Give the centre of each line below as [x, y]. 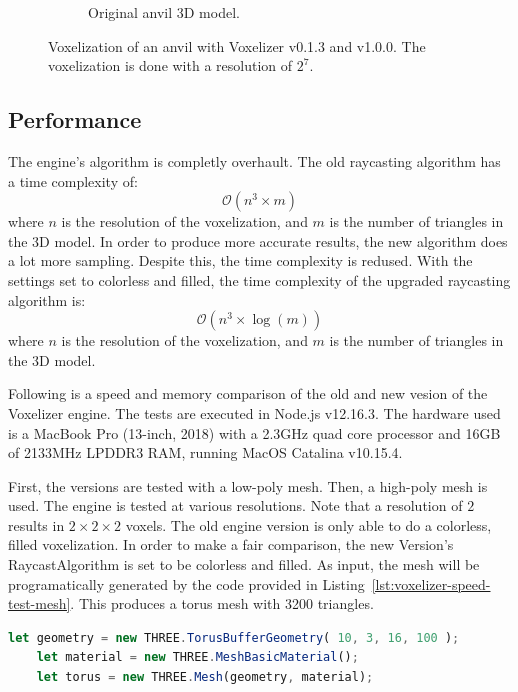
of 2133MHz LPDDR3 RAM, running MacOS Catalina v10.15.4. [205, 452]
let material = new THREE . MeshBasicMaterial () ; [197, 657]
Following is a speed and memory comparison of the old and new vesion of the [248, 393]
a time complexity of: [73, 180]
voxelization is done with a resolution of [170, 65]
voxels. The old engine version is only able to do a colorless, [308, 524]
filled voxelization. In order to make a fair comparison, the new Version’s [231, 544]
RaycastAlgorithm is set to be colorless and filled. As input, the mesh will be [244, 564]
